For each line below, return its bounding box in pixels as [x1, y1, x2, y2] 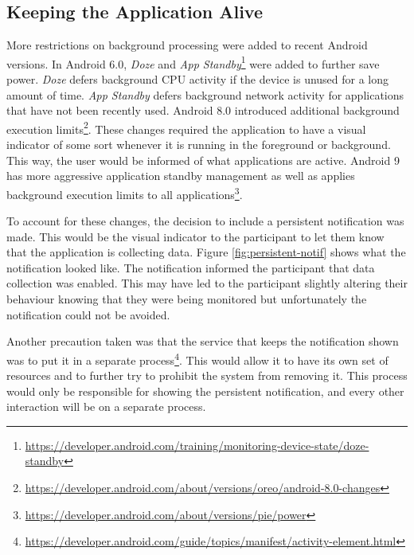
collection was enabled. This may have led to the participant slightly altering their [6, 275, 408, 291]
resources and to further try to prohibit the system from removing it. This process [6, 367, 408, 384]
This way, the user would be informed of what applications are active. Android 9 [6, 151, 400, 168]
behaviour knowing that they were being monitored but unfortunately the [6, 291, 367, 307]
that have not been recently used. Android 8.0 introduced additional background [6, 102, 400, 119]
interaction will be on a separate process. [6, 398, 206, 415]
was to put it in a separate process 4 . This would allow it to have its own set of [6, 349, 389, 368]
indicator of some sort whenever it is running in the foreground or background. [6, 136, 391, 153]
